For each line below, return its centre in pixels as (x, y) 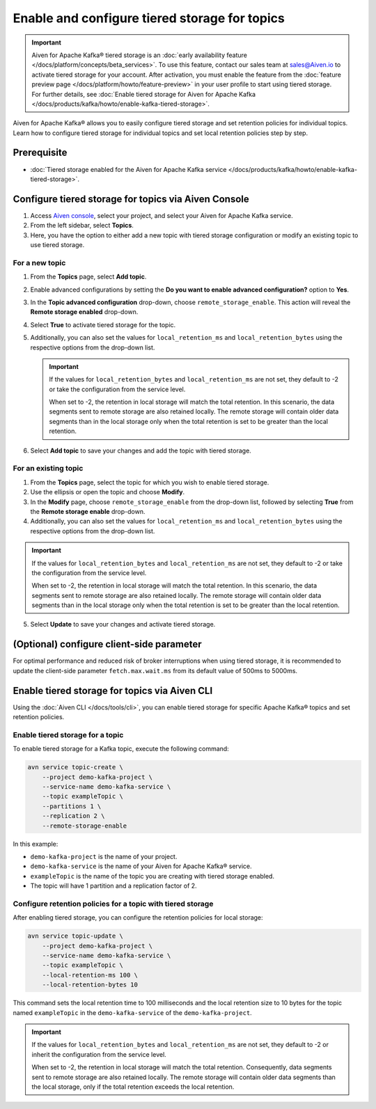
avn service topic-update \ (75, 936)
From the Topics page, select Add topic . (88, 277)
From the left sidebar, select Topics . (82, 226)
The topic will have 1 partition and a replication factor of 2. (114, 886)
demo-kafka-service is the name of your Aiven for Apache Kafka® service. (141, 866)
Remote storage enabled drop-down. (84, 312)
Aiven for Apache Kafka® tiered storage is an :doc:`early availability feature (139, 55)
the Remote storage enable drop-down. (88, 511)
